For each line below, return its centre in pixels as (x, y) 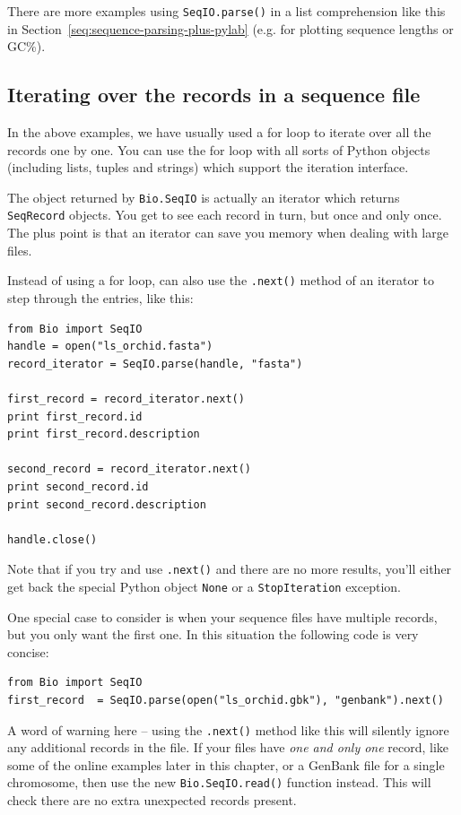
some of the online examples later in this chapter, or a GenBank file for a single (226, 764)
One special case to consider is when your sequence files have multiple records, (222, 616)
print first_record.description (104, 434)
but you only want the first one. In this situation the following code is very (213, 634)
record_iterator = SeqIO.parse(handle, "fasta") (155, 364)
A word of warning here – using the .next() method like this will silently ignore (228, 729)
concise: (28, 651)
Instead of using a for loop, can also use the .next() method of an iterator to (221, 280)
